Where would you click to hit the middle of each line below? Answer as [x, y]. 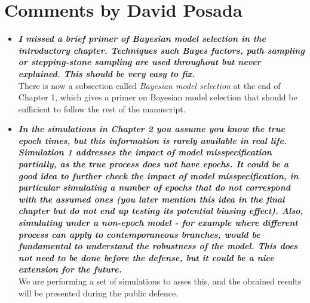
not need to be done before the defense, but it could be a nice [146, 257]
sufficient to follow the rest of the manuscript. [102, 108]
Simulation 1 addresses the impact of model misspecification [145, 152]
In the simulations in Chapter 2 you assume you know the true [151, 129]
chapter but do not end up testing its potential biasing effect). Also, [161, 211]
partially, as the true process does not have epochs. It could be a [153, 164]
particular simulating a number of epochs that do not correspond [154, 187]
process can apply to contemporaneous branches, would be [139, 234]
